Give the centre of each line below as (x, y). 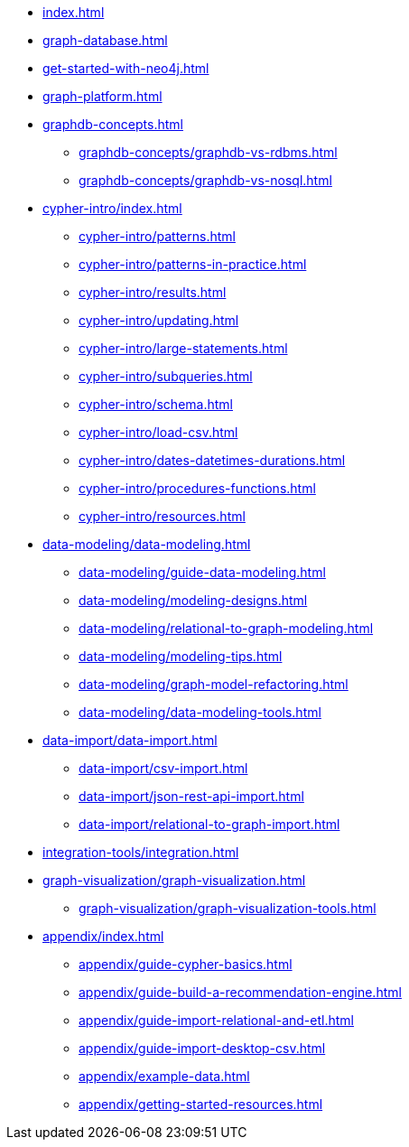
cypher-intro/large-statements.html (183, 348)
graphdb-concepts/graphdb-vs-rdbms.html (208, 152)
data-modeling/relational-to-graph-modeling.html (226, 628)
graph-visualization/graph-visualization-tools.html (228, 908)
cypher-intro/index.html (112, 208)
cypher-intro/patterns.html (157, 236)
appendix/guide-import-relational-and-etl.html (216, 1020)
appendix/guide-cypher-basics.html (186, 964)
